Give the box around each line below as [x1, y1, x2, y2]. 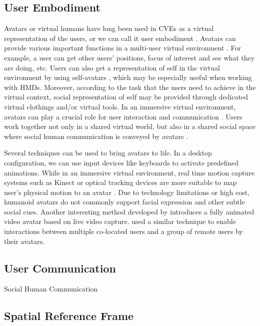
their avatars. [4, 235, 45, 246]
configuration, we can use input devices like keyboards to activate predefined [4, 157, 238, 167]
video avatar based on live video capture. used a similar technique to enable [4, 216, 236, 226]
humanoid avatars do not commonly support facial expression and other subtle [4, 196, 245, 207]
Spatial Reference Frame [4, 308, 134, 323]
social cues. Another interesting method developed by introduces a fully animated [4, 206, 254, 216]
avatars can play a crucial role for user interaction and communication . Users [4, 111, 242, 121]
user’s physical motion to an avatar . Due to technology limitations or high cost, [4, 186, 250, 197]
